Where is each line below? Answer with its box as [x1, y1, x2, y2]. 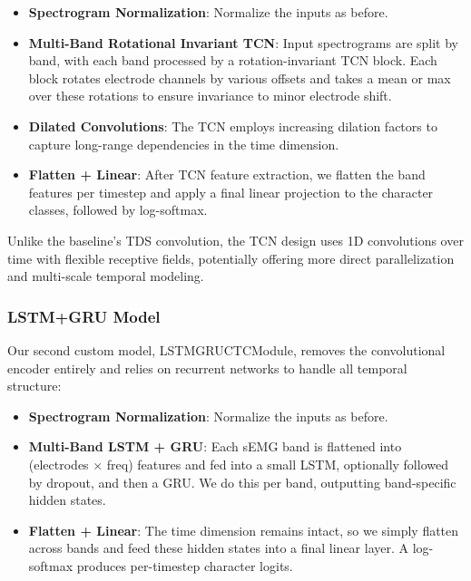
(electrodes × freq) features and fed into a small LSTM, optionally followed [28, 454, 448, 473]
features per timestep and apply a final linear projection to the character [28, 182, 434, 201]
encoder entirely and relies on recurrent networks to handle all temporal [7, 358, 407, 377]
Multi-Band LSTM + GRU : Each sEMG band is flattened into [28, 437, 402, 456]
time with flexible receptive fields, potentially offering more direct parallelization [7, 248, 455, 267]
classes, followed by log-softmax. [28, 200, 208, 219]
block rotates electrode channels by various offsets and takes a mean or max [28, 68, 451, 87]
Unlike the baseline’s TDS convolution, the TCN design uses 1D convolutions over [7, 230, 464, 249]
